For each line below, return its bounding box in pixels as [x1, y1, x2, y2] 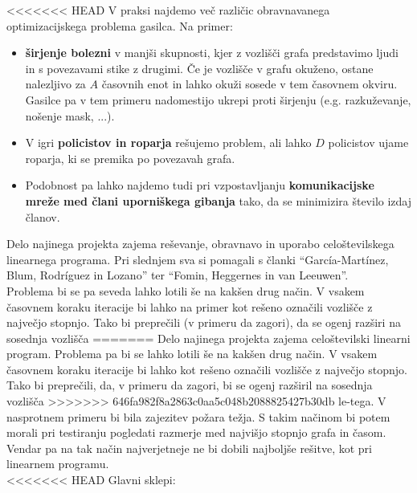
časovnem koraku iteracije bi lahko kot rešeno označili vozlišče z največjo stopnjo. [6, 361, 407, 377]
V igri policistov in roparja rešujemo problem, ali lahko [25, 134, 312, 151]
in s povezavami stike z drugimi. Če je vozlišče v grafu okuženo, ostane [25, 59, 374, 76]
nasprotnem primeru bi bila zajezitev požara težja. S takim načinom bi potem [6, 408, 390, 425]
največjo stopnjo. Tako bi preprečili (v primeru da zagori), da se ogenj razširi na [6, 314, 401, 331]
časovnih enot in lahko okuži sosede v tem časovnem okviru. [101, 75, 398, 92]
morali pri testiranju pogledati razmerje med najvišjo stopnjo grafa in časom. [6, 424, 386, 441]
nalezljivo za [25, 75, 86, 92]
